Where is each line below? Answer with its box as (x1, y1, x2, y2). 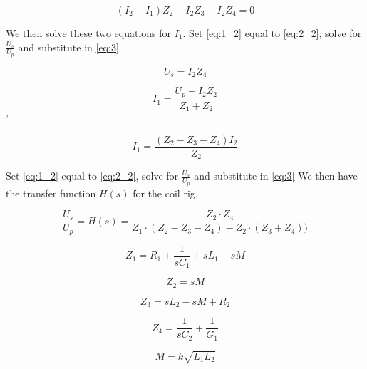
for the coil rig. (133, 185, 198, 200)
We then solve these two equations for (6, 26, 172, 40)
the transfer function (6, 185, 96, 200)
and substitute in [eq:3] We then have (194, 168, 358, 183)
